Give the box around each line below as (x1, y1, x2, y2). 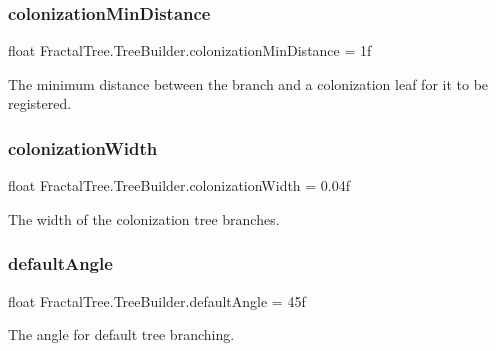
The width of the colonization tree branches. (8, 208, 280, 229)
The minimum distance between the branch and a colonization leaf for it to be (8, 73, 489, 94)
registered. (8, 93, 72, 114)
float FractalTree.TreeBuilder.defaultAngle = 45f (8, 290, 306, 311)
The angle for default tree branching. (8, 324, 235, 345)
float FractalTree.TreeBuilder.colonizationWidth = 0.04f (8, 175, 351, 196)
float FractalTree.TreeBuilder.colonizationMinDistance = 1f (8, 40, 372, 61)
